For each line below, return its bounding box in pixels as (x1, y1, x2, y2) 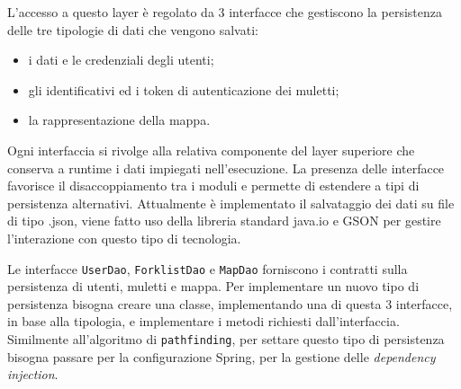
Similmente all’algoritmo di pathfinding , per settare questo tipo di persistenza (7, 329, 445, 348)
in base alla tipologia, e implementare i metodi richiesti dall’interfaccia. (7, 312, 400, 331)
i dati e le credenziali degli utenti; (28, 50, 214, 69)
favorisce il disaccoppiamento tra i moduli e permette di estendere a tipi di (7, 176, 420, 195)
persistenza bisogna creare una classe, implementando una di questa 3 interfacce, (7, 294, 453, 313)
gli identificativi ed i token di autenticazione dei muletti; (28, 80, 339, 99)
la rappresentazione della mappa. (28, 111, 211, 129)
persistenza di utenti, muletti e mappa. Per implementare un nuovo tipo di (7, 277, 420, 296)
